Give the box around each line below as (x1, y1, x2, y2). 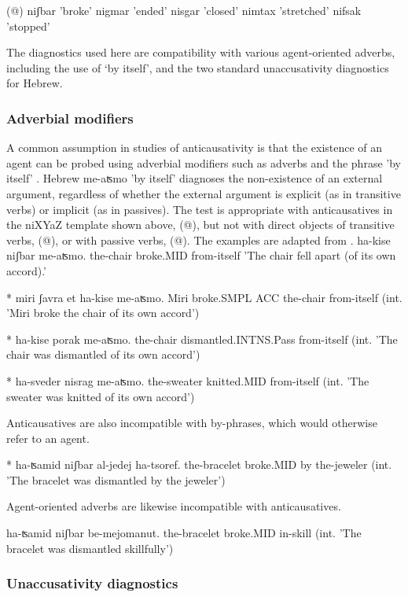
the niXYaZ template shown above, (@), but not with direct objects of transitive (6, 216, 395, 233)
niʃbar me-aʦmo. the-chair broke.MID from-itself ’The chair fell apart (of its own (6, 247, 396, 263)
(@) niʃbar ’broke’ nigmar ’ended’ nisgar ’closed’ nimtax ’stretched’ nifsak (6, 2, 362, 18)
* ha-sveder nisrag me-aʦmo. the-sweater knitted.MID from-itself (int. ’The (6, 372, 369, 389)
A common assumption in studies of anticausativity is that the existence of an (6, 139, 383, 156)
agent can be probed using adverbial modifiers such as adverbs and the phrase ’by (6, 154, 401, 171)
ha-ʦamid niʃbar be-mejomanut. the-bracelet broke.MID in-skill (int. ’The (6, 525, 362, 541)
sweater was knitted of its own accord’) (6, 388, 195, 404)
